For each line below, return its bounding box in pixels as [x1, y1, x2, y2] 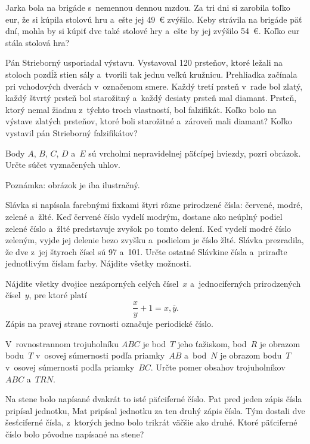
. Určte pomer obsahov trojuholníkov [150, 360, 286, 373]
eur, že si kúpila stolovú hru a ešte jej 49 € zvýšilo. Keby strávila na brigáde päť [5, 13, 302, 25]
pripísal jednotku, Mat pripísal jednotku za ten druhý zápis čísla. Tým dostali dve [5, 404, 305, 417]
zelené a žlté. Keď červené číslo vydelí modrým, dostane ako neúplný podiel [5, 210, 283, 222]
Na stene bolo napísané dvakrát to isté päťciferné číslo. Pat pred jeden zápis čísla [5, 393, 302, 405]
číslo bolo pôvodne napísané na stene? [5, 427, 144, 440]
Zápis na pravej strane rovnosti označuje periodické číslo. [5, 317, 213, 330]
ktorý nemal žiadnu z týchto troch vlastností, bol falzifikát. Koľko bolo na [5, 103, 277, 115]
